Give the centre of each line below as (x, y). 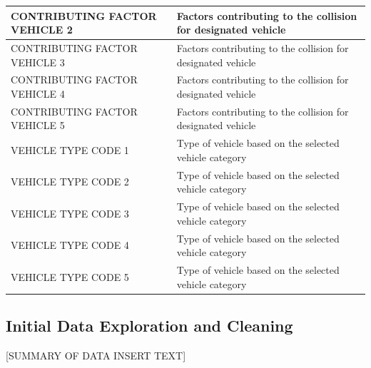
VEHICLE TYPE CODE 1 (70, 150)
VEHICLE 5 (38, 125)
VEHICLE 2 (42, 30)
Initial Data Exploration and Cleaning (149, 326)
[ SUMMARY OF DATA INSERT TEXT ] (96, 355)
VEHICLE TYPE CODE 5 (70, 276)
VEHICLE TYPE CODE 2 (70, 182)
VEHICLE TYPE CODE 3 (70, 213)
